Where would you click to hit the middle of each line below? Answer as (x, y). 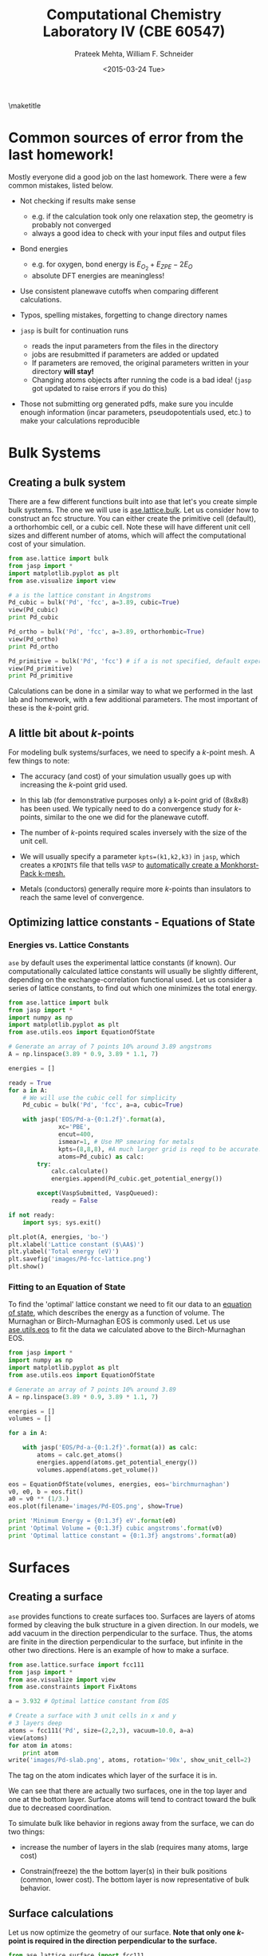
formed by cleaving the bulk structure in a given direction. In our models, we (134, 1624)
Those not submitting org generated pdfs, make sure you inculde (126, 404)
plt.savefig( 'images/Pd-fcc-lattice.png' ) (80, 1259)
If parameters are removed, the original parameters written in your (140, 363)
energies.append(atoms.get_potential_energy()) (117, 1462)
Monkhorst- (240, 865)
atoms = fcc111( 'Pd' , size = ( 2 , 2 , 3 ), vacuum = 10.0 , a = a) (101, 1730)
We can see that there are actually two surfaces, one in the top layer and (128, 1791)
